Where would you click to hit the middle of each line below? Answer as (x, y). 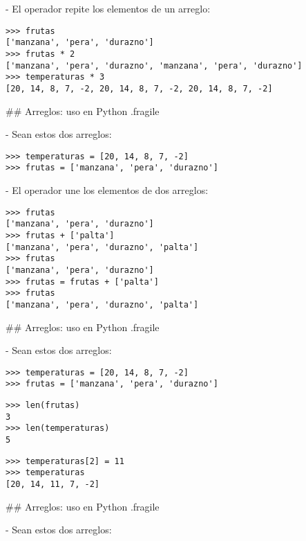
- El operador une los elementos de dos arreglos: (107, 190)
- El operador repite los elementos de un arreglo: (108, 8)
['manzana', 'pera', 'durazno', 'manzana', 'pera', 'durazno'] (154, 65)
